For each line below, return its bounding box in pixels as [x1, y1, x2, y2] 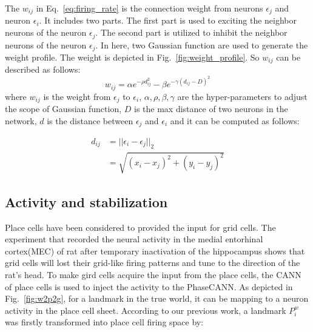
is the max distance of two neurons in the [133, 102, 288, 115]
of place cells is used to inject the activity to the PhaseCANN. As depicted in [5, 280, 293, 293]
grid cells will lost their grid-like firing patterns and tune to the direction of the [5, 256, 300, 269]
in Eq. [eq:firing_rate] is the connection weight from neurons [36, 2, 263, 14]
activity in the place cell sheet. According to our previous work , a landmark [5, 304, 286, 316]
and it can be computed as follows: [170, 114, 300, 127]
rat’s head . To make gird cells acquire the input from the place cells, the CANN [5, 268, 301, 281]
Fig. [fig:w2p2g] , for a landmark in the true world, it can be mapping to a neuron [5, 292, 309, 305]
